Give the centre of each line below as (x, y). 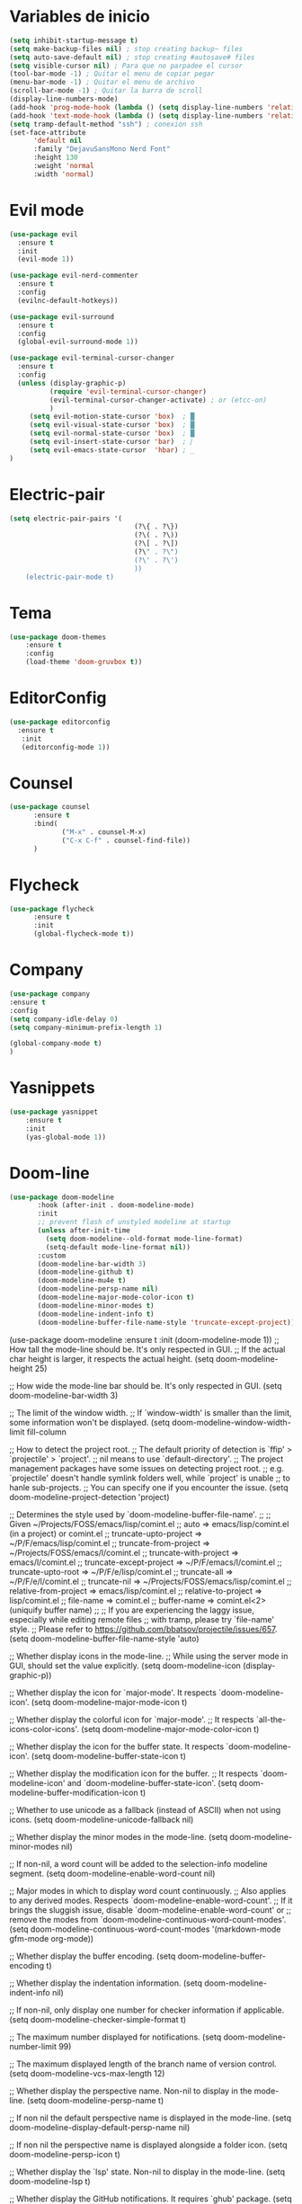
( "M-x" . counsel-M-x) (104, 832)
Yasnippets (53, 1088)
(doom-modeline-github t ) (86, 1272)
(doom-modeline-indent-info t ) (96, 1314)
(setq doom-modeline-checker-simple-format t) (98, 2019)
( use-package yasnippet (54, 1112)
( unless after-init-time (84, 1231)
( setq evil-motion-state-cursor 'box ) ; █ (112, 417)
